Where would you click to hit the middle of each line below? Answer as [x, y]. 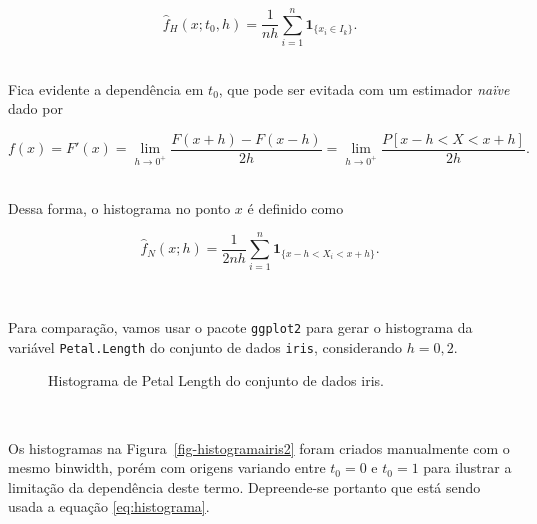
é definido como [295, 207]
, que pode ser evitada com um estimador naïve [364, 88]
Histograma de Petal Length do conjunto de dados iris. [216, 380]
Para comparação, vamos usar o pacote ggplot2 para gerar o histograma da [240, 327]
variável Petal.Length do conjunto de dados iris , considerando [205, 346]
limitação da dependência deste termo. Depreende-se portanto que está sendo [244, 486]
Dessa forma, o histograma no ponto [119, 207]
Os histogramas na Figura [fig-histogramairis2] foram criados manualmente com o [259, 447]
